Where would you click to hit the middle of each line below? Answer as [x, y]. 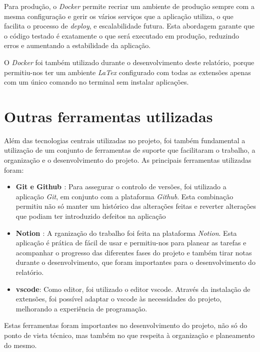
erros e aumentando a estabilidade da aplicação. [77, 45]
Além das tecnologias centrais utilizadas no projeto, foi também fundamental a [125, 140]
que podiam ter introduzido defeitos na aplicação [91, 216]
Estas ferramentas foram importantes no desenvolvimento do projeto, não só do [126, 325]
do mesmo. [20, 345]
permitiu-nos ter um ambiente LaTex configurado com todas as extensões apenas [127, 72]
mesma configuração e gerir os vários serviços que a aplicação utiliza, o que [119, 16]
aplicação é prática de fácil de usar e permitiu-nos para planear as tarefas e [131, 243]
